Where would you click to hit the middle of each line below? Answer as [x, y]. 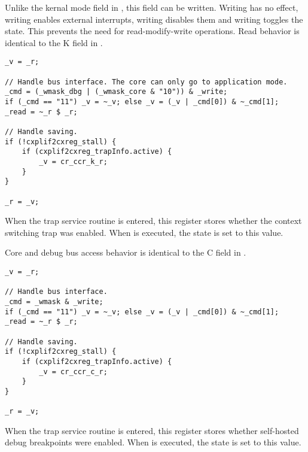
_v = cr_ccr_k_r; [73, 161]
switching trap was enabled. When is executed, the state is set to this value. [144, 232]
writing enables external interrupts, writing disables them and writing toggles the [154, 19]
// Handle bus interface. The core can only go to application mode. [146, 82]
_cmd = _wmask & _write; [54, 301]
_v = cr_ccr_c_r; [73, 371]
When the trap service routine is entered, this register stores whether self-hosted [152, 430]
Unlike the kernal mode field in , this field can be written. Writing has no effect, [152, 7]
